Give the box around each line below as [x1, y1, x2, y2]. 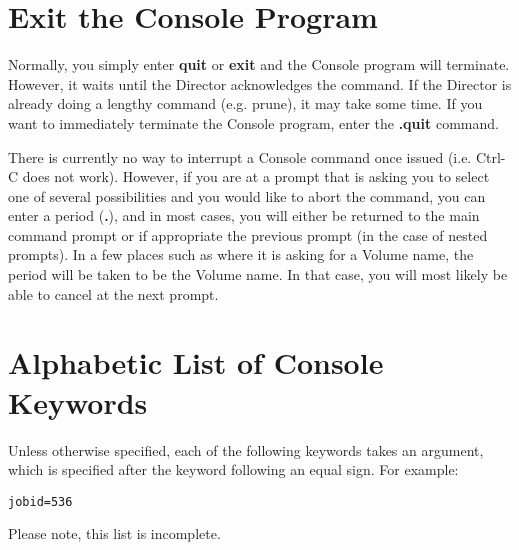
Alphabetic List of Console [8, 342, 384, 383]
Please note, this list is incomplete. [8, 523, 221, 544]
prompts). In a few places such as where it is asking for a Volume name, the [8, 244, 474, 265]
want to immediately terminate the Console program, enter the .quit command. [8, 112, 499, 133]
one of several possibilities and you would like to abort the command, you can [8, 185, 486, 206]
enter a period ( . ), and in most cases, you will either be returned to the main [8, 205, 480, 226]
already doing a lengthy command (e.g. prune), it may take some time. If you [8, 93, 483, 114]
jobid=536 [8, 494, 73, 509]
